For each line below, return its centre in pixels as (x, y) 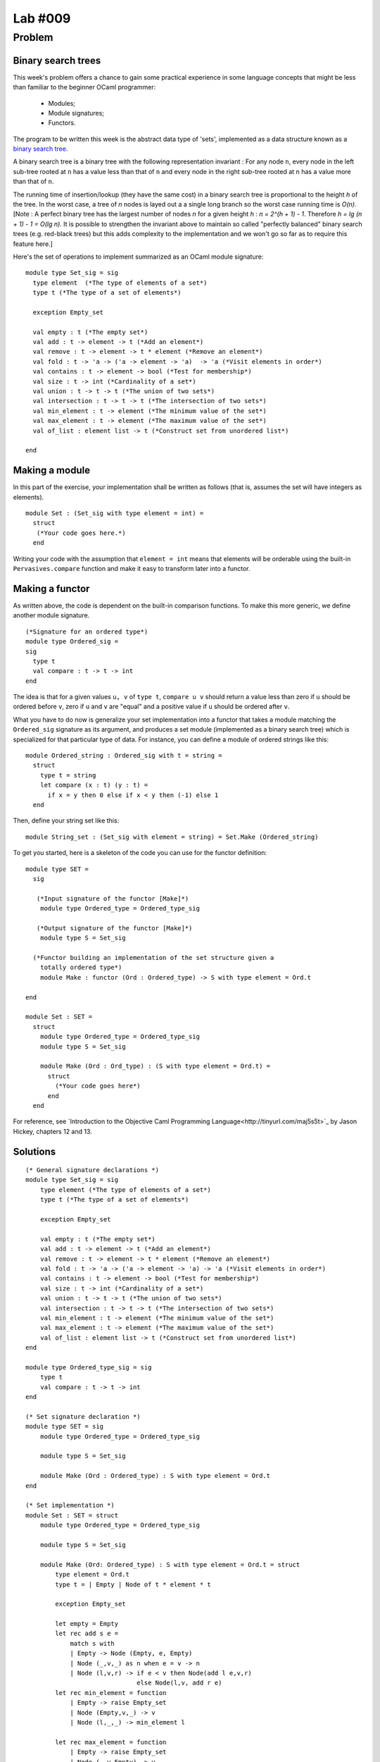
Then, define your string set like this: (66, 820)
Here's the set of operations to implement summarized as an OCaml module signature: (138, 257)
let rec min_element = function (111, 1693)
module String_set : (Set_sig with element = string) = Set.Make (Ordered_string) (172, 837)
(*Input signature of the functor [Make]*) (113, 898)
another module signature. (51, 615)
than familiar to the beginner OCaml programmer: (84, 87)
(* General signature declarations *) (93, 1170)
